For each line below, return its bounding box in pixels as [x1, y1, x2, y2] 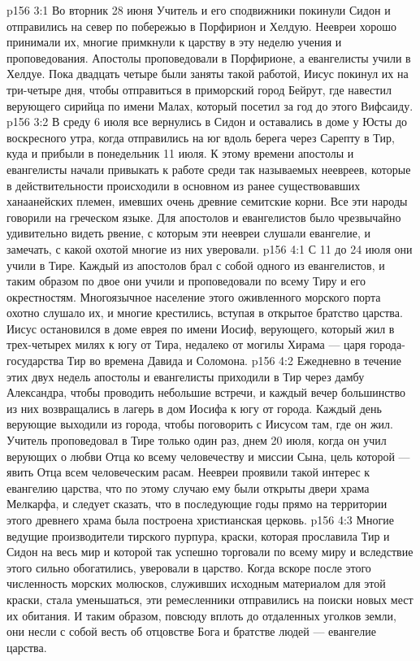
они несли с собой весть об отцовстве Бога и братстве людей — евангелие [6, 623, 376, 640]
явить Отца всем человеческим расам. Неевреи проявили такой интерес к [6, 463, 370, 481]
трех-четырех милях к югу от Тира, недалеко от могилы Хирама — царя [6, 336, 366, 353]
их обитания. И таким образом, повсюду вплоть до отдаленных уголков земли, [6, 607, 396, 624]
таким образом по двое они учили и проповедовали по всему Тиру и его [6, 272, 366, 289]
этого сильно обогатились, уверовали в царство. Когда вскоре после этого [6, 559, 371, 576]
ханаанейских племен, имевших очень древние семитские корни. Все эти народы [6, 193, 408, 210]
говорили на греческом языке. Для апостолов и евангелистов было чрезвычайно [6, 208, 401, 225]
